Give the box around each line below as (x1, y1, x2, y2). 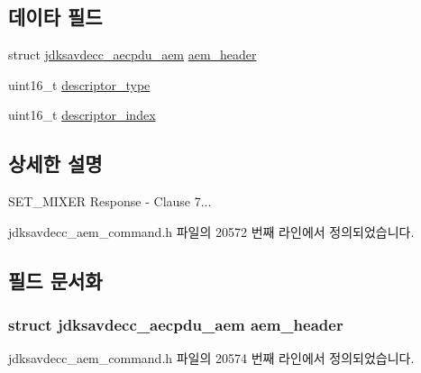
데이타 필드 (8, 3, 103, 31)
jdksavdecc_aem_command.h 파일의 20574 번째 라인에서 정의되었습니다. (8, 349, 415, 368)
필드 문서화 (8, 266, 103, 294)
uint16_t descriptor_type (8, 75, 151, 94)
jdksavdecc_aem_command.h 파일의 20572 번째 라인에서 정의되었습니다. (8, 222, 415, 241)
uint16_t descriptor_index (8, 105, 156, 124)
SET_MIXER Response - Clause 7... (8, 192, 212, 211)
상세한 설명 (8, 150, 103, 177)
